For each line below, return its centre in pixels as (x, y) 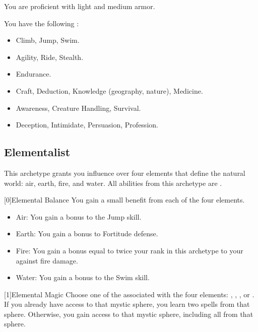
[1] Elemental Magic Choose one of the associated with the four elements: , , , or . (129, 294)
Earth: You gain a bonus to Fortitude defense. (87, 234)
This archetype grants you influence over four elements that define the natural (125, 173)
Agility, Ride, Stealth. (50, 57)
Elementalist (37, 152)
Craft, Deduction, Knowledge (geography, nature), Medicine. (109, 90)
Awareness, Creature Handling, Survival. (78, 108)
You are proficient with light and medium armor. (80, 6)
